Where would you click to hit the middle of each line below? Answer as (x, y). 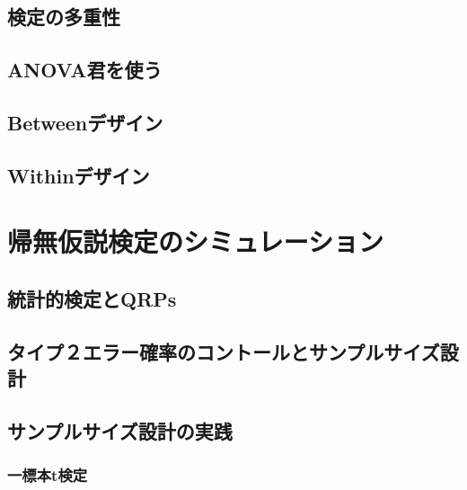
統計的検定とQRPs (92, 298)
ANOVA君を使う (85, 70)
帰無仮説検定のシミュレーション (195, 241)
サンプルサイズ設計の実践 (120, 430)
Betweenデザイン (85, 122)
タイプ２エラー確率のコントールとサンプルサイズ (224, 351)
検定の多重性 (64, 17)
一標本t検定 (48, 475)
